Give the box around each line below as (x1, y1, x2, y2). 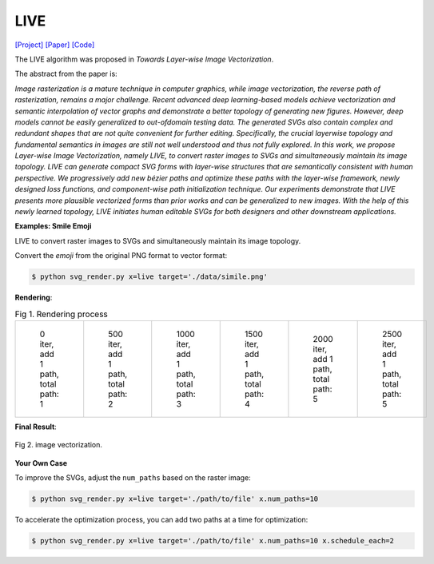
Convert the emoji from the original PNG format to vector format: (14, 251, 228, 260)
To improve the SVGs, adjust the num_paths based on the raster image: (14, 473, 251, 483)
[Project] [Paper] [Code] (14, 40, 95, 50)
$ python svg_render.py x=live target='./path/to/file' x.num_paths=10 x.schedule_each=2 (31, 536, 395, 546)
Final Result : (14, 422, 58, 431)
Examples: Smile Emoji (14, 221, 92, 231)
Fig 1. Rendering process (14, 308, 108, 320)
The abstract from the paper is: (14, 69, 117, 79)
